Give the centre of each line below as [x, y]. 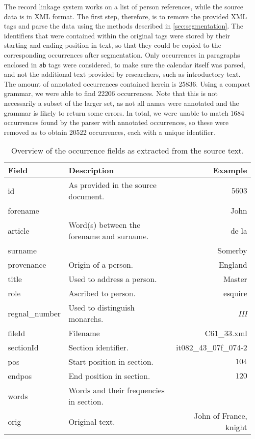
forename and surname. [108, 236]
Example [230, 170]
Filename [84, 333]
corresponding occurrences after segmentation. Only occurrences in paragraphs [122, 54]
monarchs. [86, 319]
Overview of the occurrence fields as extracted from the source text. [127, 151]
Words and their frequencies [116, 390]
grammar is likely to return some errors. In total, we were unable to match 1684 [124, 112]
